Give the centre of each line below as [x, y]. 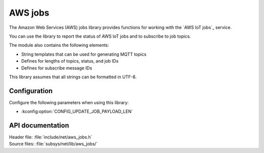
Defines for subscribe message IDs [57, 68]
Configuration [31, 91]
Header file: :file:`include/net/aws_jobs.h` [51, 137]
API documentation [39, 125]
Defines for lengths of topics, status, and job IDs [70, 61]
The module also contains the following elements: [59, 45]
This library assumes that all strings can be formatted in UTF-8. [73, 77]
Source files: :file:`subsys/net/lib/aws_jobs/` [53, 144]
